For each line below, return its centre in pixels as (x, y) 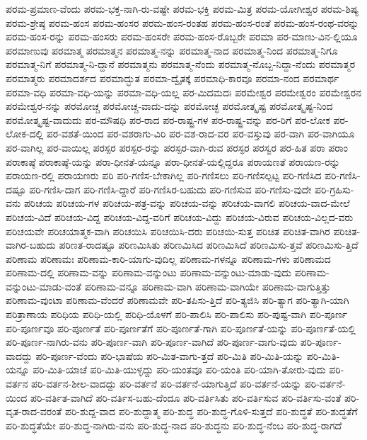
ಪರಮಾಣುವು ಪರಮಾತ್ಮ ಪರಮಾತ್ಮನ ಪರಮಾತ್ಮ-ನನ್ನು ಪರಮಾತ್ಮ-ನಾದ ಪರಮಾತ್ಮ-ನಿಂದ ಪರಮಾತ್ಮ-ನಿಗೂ (172, 50)
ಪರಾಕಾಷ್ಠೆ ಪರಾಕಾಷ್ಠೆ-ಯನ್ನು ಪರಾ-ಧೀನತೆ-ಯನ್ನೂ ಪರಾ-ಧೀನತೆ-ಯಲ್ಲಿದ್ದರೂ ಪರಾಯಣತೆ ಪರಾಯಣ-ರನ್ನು (173, 161)
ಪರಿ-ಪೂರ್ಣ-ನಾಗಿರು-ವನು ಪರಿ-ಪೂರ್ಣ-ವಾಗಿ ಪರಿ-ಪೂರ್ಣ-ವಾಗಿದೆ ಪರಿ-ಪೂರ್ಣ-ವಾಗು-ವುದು (152, 342)
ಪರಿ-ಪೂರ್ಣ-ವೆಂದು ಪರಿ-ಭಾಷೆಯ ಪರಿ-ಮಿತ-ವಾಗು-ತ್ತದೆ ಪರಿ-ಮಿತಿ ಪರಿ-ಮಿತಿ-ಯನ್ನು (170, 355)
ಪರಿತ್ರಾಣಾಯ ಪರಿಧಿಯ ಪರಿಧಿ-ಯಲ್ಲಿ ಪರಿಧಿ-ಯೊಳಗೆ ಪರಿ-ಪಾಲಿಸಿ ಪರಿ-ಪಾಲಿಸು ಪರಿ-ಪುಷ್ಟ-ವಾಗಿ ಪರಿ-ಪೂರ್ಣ (177, 314)
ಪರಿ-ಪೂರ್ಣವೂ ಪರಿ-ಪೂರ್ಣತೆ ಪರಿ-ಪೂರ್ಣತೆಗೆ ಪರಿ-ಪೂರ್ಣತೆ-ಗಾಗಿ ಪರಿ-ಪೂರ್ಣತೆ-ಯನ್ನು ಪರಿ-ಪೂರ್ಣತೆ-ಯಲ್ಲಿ (181, 328)
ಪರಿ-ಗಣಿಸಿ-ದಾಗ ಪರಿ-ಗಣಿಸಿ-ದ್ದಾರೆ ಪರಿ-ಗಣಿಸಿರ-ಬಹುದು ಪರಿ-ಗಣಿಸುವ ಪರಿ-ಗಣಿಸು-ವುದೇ (170, 189)
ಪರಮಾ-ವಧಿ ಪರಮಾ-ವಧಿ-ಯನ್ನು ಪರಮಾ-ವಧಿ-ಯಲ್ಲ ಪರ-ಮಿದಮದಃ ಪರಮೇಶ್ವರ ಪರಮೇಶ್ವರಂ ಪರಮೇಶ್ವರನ (184, 92)
